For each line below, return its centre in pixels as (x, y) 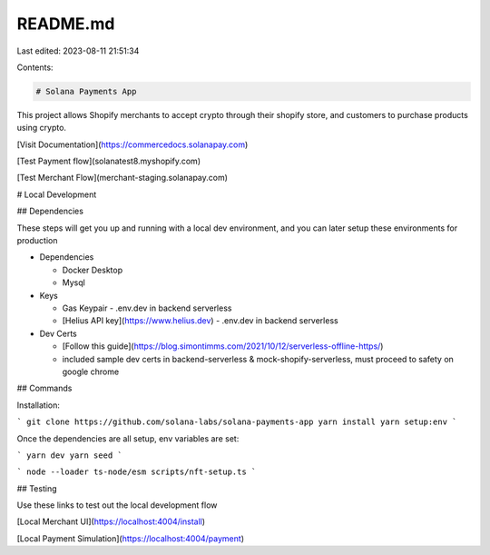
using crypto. (42, 128)
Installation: (39, 405)
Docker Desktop (92, 270)
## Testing (37, 488)
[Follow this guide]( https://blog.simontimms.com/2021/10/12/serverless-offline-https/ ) (223, 346)
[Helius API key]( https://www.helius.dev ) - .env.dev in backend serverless (201, 321)
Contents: (35, 67)
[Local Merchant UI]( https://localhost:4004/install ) (111, 521)
